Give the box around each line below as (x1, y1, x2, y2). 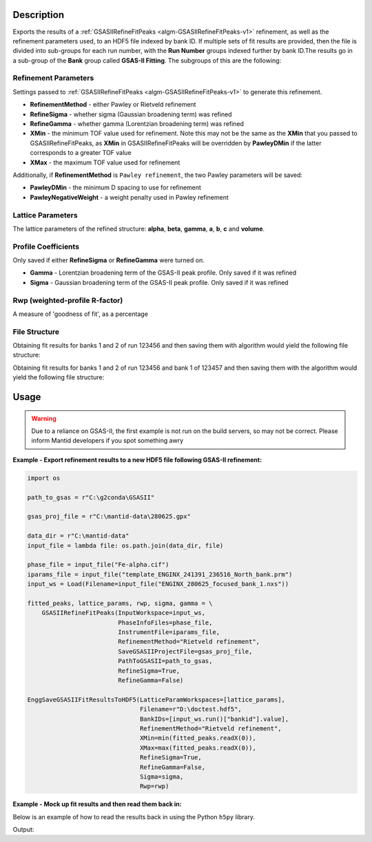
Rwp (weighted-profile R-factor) (12, 295, 123, 305)
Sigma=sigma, (139, 772, 184, 781)
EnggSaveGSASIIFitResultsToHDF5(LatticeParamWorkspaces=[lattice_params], (27, 695, 286, 704)
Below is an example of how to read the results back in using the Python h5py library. (12, 812, 255, 821)
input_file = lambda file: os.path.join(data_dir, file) (27, 541, 224, 549)
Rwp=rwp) (139, 782, 169, 790)
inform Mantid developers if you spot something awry (31, 436, 184, 445)
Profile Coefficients (12, 242, 79, 251)
